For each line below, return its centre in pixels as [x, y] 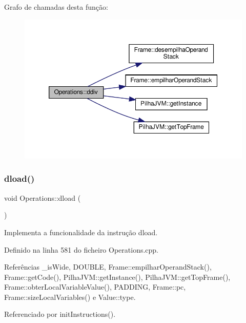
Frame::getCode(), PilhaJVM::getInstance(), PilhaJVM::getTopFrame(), [117, 277]
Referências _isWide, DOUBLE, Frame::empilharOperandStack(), [108, 267]
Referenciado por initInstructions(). [60, 314]
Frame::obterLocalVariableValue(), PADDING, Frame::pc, [95, 287]
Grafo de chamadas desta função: [56, 7]
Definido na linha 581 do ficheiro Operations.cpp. [81, 249]
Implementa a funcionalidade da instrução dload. [81, 232]
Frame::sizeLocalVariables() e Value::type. [70, 297]
